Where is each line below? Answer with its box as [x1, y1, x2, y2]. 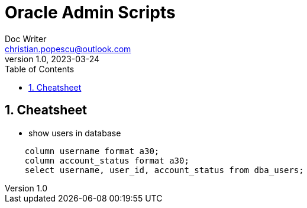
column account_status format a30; [24, 155, 189, 165]
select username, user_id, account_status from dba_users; [24, 165, 304, 175]
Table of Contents [5, 63, 75, 74]
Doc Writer [5, 33, 47, 44]
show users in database [28, 127, 121, 138]
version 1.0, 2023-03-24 [5, 53, 100, 64]
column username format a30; [24, 146, 160, 156]
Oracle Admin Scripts [5, 2, 176, 23]
